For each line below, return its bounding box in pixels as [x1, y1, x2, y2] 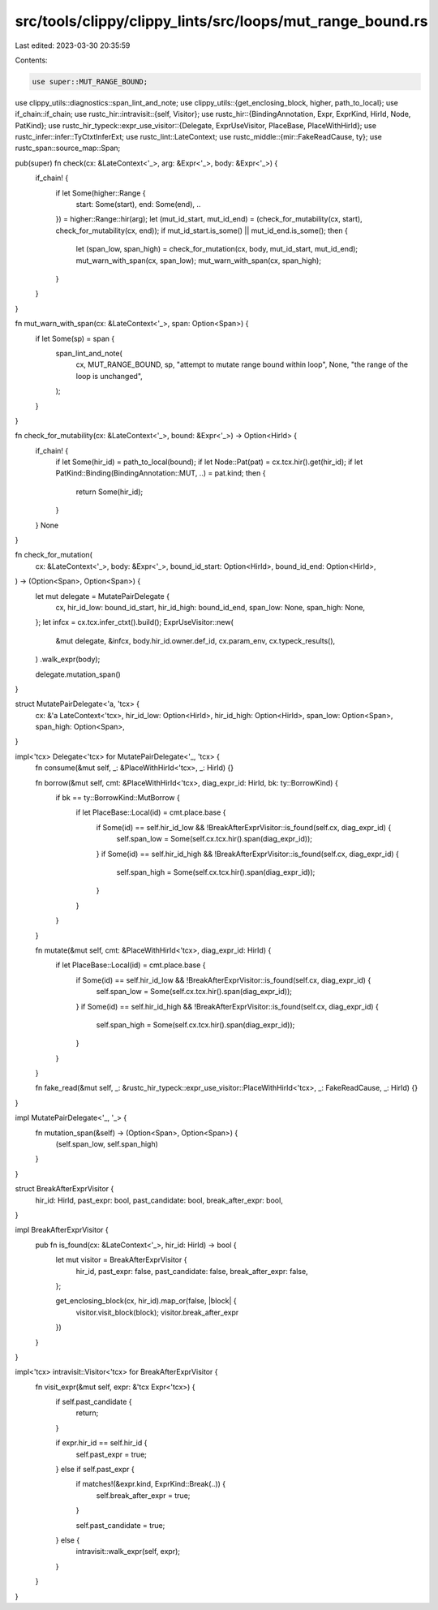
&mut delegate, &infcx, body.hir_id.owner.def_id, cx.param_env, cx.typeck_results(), [55, 635, 336, 645]
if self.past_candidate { [55, 1397, 132, 1407]
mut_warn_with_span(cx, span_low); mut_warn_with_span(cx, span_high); [75, 256, 322, 265]
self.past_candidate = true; [75, 1520, 165, 1530]
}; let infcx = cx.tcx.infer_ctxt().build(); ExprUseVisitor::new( [35, 618, 234, 627]
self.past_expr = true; [75, 1449, 148, 1459]
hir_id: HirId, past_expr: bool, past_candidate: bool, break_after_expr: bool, [35, 1195, 283, 1205]
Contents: [15, 55, 48, 65]
